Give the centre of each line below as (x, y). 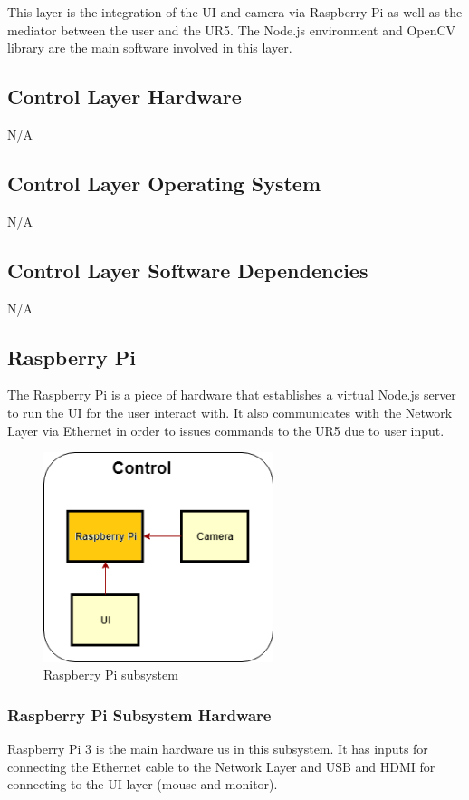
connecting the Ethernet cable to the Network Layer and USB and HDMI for (221, 766)
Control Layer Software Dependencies (188, 270)
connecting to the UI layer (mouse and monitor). (143, 784)
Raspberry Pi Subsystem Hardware (139, 714)
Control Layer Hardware (124, 96)
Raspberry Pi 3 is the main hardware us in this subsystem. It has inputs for (218, 748)
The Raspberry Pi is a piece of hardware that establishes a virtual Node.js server (232, 395)
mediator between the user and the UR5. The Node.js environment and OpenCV (232, 29)
